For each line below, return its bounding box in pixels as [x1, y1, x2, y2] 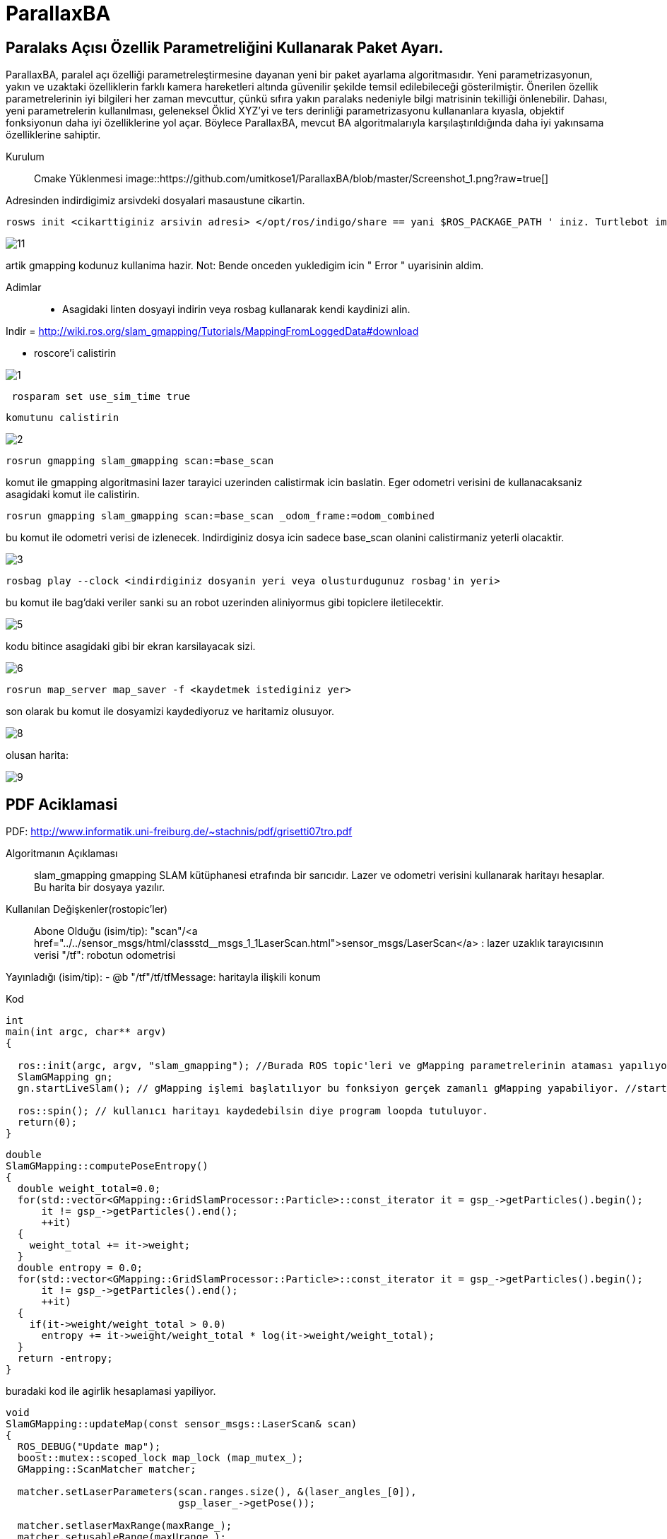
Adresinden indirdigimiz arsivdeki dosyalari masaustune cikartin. [6, 194, 305, 207]
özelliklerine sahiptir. [6, 129, 101, 141]
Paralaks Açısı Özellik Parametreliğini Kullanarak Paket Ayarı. [6, 38, 444, 57]
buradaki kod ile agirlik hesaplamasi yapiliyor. [6, 1385, 216, 1398]
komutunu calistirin [6, 412, 119, 424]
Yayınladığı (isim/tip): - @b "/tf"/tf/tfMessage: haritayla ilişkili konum [6, 971, 321, 984]
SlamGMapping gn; [17, 1071, 113, 1083]
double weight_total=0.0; [17, 1183, 161, 1195]
